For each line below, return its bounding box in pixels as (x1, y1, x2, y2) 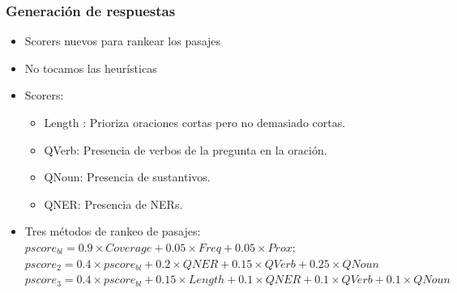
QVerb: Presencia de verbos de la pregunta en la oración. (44, 141, 327, 158)
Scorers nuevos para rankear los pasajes (24, 32, 221, 49)
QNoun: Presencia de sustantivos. (44, 168, 211, 185)
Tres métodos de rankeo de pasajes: (24, 223, 201, 240)
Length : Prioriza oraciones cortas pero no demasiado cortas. (44, 114, 346, 130)
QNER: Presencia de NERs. (44, 195, 183, 212)
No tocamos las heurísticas (24, 59, 157, 76)
